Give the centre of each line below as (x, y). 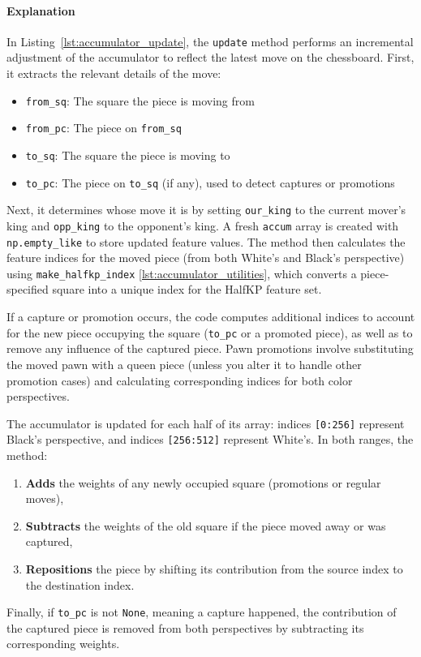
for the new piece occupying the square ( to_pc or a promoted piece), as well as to (210, 332)
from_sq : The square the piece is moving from (140, 100)
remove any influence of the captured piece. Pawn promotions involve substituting (210, 348)
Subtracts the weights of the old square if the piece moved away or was (206, 525)
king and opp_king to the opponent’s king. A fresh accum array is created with (203, 225)
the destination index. (80, 584)
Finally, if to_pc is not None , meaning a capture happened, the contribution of (202, 612)
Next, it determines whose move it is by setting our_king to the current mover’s (206, 210)
